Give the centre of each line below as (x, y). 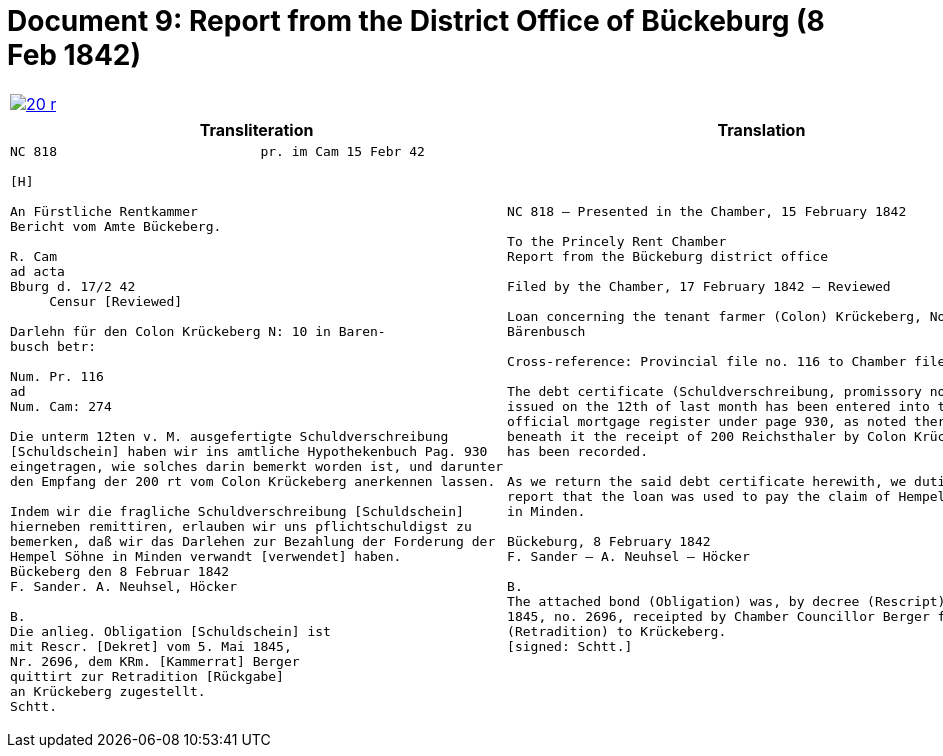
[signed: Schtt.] (570, 646)
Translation (761, 129)
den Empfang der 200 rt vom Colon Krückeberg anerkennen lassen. (253, 481)
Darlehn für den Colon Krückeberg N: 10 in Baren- (198, 331)
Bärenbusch (546, 331)
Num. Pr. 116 (57, 376)
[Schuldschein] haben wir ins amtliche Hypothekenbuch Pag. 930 (249, 451)
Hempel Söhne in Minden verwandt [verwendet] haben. (206, 556)
